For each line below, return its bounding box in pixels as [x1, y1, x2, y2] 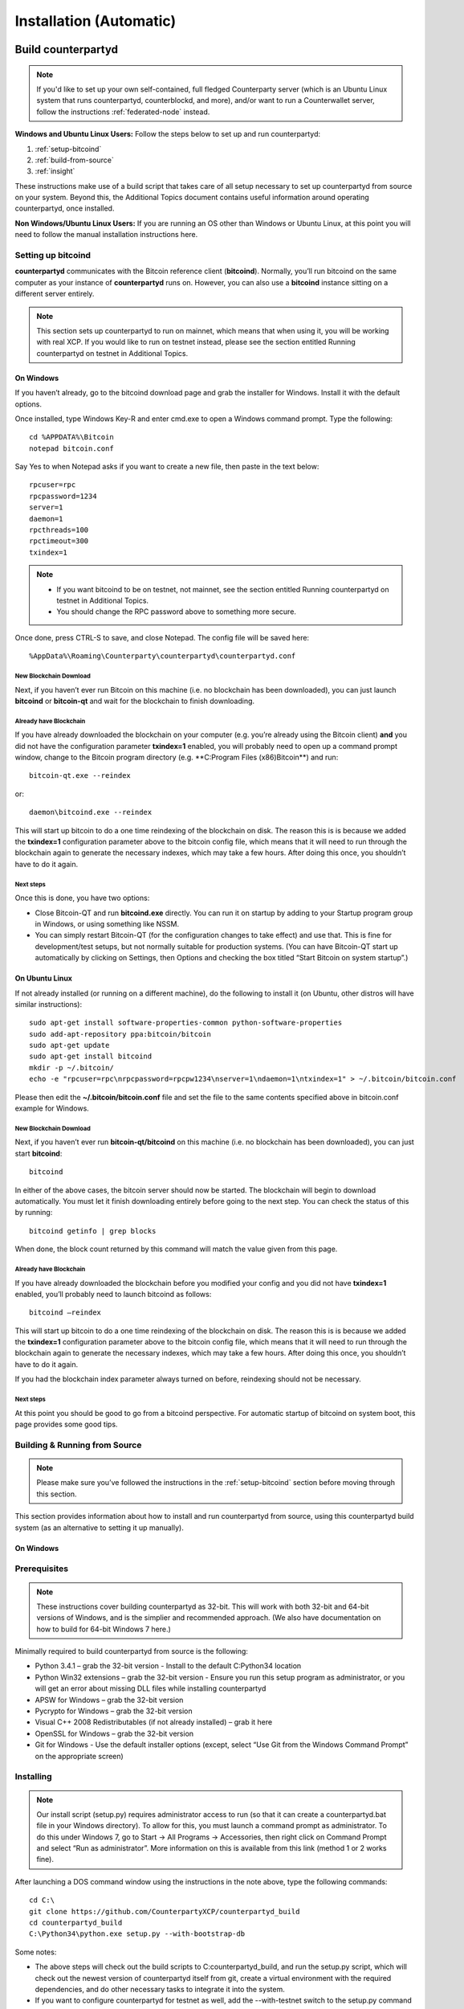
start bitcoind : [14, 1148, 63, 1158]
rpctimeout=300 [29, 537, 89, 546]
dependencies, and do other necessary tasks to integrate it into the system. [35, 1985, 285, 1994]
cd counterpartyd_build [29, 1918, 123, 1928]
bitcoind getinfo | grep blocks [29, 1226, 157, 1235]
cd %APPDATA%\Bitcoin [29, 432, 114, 442]
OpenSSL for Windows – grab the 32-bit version [35, 1729, 194, 1738]
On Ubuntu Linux [14, 973, 72, 984]
